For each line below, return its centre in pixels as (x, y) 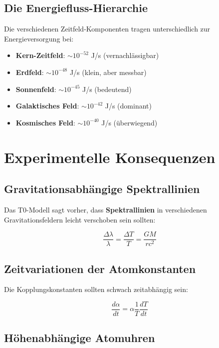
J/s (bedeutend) (107, 89)
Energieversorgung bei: (39, 38)
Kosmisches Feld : (45, 122)
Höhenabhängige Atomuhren (80, 338)
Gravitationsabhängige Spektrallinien (102, 189)
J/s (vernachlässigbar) (125, 55)
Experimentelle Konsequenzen (110, 157)
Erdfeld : (30, 72)
